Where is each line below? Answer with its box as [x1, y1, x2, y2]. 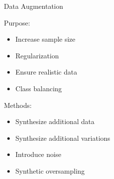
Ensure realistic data [15, 67, 77, 77]
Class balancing [15, 83, 62, 93]
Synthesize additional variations [15, 132, 111, 143]
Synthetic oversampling [15, 165, 85, 176]
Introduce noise [15, 149, 61, 159]
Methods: [4, 100, 32, 110]
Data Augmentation [4, 1, 63, 11]
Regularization [15, 50, 59, 60]
